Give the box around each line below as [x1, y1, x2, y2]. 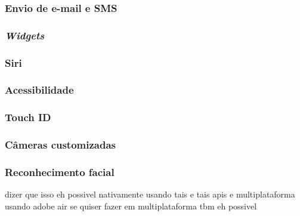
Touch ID [5, 110, 51, 125]
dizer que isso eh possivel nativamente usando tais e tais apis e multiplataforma [5, 188, 295, 200]
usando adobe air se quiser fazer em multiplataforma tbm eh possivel [5, 199, 257, 212]
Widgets [5, 27, 45, 42]
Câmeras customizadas [5, 137, 116, 152]
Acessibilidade [5, 82, 74, 97]
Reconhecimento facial [5, 164, 115, 179]
